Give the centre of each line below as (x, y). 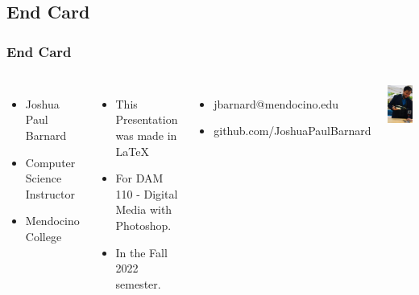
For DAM (139, 178)
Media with (144, 209)
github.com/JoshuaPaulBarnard (292, 131)
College (44, 236)
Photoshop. (143, 225)
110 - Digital (147, 193)
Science (44, 178)
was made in (146, 135)
